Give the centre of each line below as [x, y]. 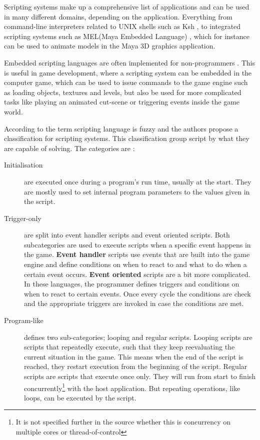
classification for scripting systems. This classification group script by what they [127, 138]
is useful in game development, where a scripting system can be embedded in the [128, 72]
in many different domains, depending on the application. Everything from [118, 16]
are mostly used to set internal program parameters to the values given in [137, 191]
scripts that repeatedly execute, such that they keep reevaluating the [129, 347]
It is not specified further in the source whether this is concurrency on [123, 422]
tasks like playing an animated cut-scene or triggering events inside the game [122, 102]
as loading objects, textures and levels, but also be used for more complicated [123, 92]
